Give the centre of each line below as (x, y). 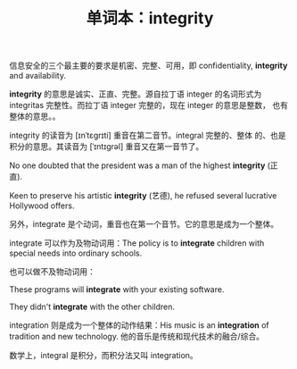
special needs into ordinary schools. (76, 253)
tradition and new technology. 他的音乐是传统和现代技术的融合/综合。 (137, 337)
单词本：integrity (150, 18)
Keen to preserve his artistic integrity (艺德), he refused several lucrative (143, 196)
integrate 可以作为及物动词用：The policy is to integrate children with (137, 243)
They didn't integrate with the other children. (92, 307)
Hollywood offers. (42, 205)
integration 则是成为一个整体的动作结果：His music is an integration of (139, 325)
